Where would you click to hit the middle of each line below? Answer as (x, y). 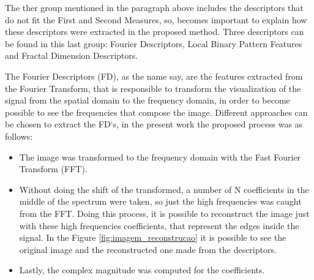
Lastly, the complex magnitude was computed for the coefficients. (142, 270)
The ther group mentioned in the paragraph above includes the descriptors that (154, 7)
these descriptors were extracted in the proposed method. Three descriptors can (155, 32)
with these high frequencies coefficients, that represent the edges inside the (159, 225)
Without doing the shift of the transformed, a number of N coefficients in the (164, 189)
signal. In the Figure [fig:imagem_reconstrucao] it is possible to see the (153, 237)
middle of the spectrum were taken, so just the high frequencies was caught (160, 201)
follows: (19, 136)
